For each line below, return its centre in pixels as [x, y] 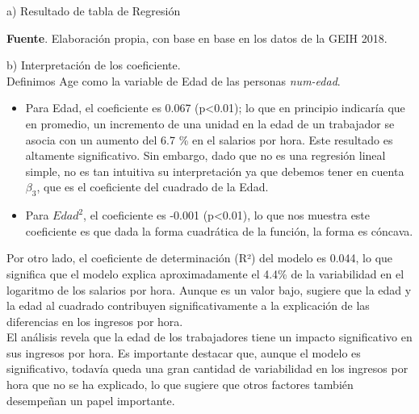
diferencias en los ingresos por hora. [95, 321]
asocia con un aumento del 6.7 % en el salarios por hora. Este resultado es [209, 139]
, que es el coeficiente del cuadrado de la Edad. [153, 187]
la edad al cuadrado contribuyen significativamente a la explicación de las [188, 305]
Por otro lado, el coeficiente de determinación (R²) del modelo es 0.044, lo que [200, 258]
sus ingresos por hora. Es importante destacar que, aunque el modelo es [184, 352]
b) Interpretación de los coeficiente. [94, 65]
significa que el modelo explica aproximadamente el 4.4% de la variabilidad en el [205, 273]
